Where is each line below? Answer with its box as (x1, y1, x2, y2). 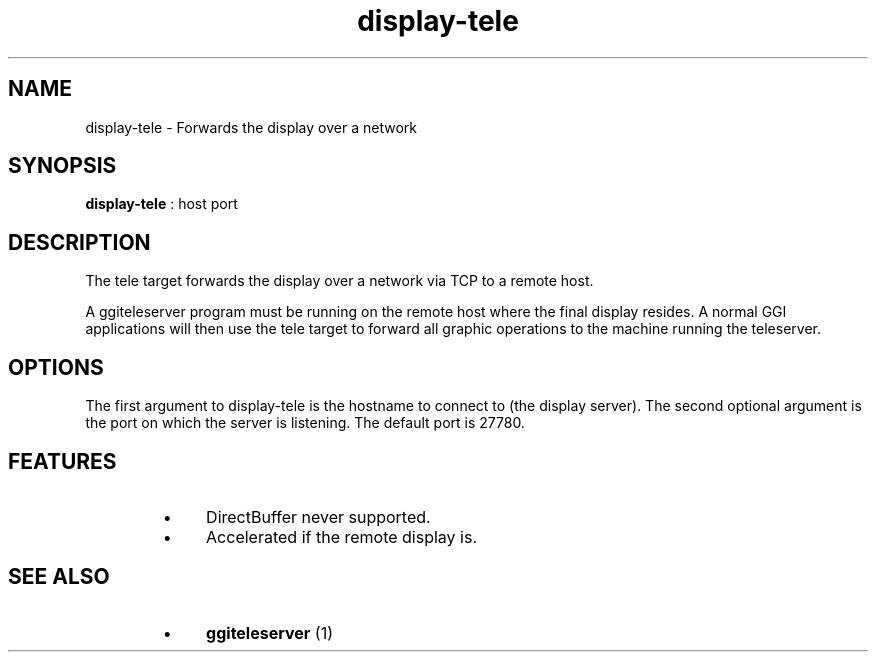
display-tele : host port (85, 195, 238, 213)
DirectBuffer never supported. (206, 506, 431, 527)
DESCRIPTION (8, 229, 151, 255)
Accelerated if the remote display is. (206, 526, 478, 547)
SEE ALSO (8, 564, 110, 590)
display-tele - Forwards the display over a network (85, 118, 417, 136)
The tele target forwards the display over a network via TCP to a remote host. (85, 272, 594, 290)
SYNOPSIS (8, 153, 117, 179)
